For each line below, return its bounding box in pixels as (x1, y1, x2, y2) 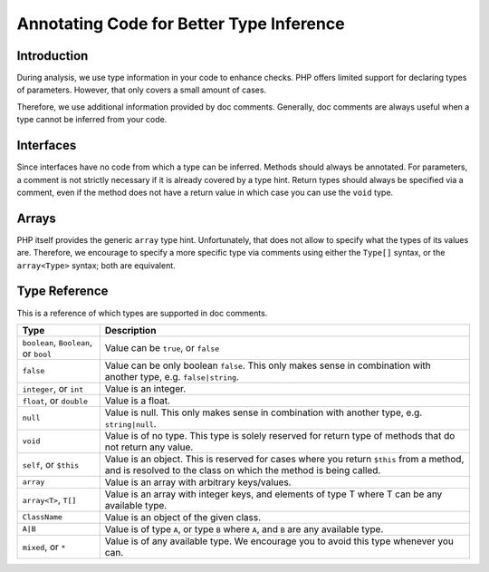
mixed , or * (22, 540, 66, 553)
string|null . (104, 417, 158, 430)
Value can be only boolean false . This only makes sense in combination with (104, 359, 432, 372)
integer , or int (22, 382, 84, 394)
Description (104, 324, 157, 336)
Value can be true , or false (104, 341, 220, 354)
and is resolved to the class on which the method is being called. (104, 463, 381, 476)
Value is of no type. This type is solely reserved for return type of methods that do (104, 429, 455, 441)
